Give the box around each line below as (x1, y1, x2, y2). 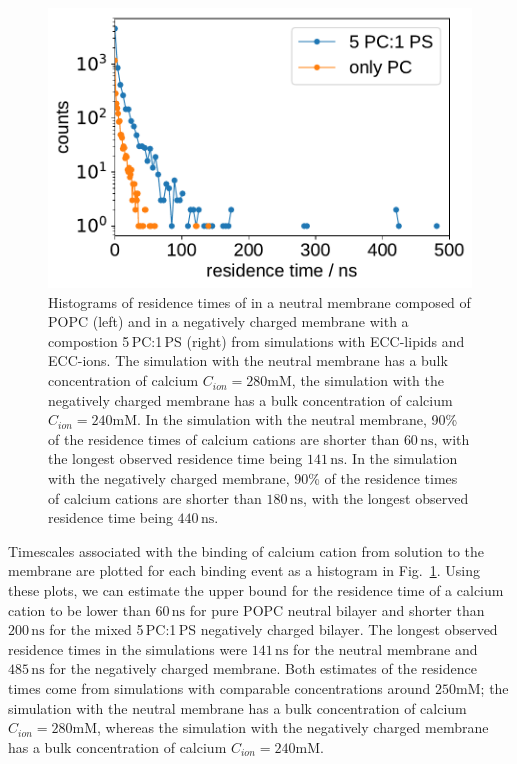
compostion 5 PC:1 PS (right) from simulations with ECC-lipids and (48, 330, 465, 351)
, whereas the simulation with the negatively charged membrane (97, 717, 489, 738)
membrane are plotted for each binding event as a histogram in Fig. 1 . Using (8, 560, 480, 581)
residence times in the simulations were (8, 638, 248, 659)
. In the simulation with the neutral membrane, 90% (137, 409, 458, 430)
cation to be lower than (8, 599, 151, 620)
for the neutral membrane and (293, 638, 478, 659)
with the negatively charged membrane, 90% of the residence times (48, 468, 458, 489)
